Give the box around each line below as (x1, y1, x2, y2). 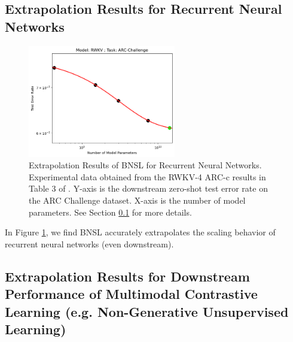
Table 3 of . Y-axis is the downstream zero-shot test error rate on (29, 182, 268, 195)
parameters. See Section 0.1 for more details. (29, 205, 192, 218)
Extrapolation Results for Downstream (5, 267, 250, 285)
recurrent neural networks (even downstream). (5, 237, 174, 250)
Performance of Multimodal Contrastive (5, 285, 258, 303)
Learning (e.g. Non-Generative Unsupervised (5, 302, 289, 320)
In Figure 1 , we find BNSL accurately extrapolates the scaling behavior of (5, 226, 276, 238)
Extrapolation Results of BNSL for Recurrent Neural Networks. (29, 159, 262, 171)
